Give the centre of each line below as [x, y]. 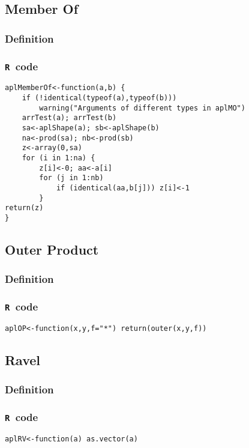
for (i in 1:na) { [58, 158]
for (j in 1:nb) [71, 178]
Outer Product [52, 249]
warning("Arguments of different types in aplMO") [142, 108]
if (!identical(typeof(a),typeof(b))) [99, 98]
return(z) [24, 208]
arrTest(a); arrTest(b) [69, 118]
